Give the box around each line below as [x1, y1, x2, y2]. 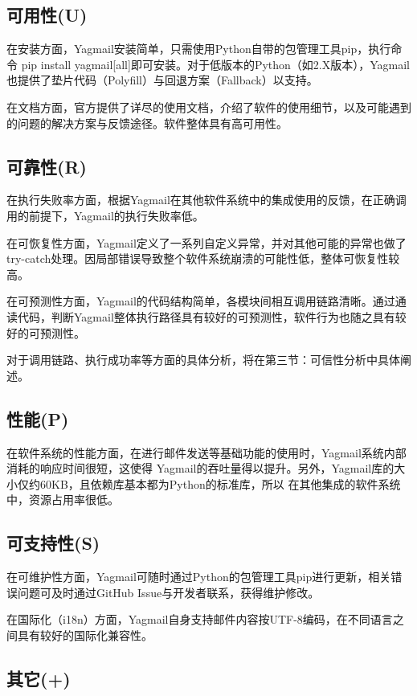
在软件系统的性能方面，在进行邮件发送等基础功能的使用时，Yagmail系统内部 [6, 444, 407, 461]
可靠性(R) [6, 154, 87, 178]
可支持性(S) [6, 530, 100, 555]
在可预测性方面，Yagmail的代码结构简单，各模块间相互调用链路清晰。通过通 [6, 293, 407, 309]
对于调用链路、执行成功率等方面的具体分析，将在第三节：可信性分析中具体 [6, 351, 400, 368]
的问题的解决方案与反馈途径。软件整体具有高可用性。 [6, 114, 288, 131]
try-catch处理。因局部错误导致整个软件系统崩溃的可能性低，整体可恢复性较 [6, 250, 400, 267]
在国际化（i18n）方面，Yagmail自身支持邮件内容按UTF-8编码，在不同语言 [6, 611, 393, 628]
